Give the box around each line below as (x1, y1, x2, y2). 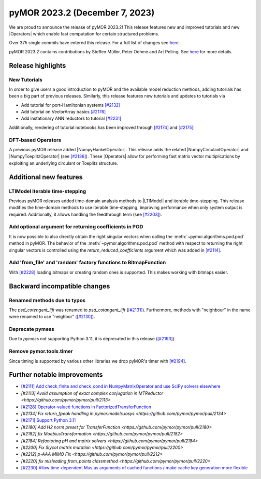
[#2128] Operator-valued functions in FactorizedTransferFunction (21, 404, 152, 410)
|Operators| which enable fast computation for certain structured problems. (9, 31, 159, 36)
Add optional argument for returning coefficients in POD (9, 224, 144, 230)
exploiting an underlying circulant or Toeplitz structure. (9, 160, 118, 166)
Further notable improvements (9, 371, 103, 379)
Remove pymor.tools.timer (9, 348, 73, 355)
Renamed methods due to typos (9, 297, 86, 303)
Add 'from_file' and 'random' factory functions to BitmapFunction (9, 259, 166, 266)
